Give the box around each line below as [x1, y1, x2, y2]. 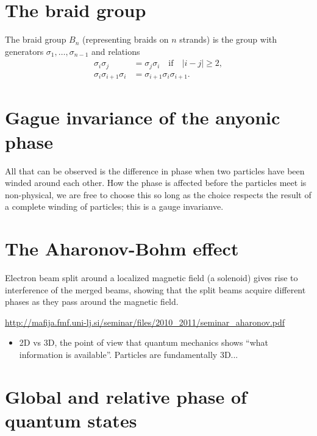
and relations [91, 45, 140, 57]
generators [5, 45, 44, 57]
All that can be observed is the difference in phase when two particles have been [5, 164, 305, 177]
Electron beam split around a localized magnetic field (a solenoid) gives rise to [5, 271, 298, 284]
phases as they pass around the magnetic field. [5, 295, 179, 308]
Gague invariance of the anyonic [5, 105, 280, 130]
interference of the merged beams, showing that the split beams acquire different [5, 283, 306, 296]
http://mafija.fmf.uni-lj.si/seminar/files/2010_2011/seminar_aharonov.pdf [5, 315, 285, 328]
